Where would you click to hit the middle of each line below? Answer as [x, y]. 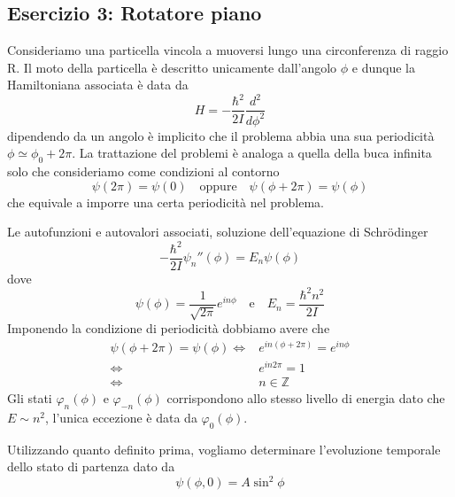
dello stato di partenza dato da [91, 466]
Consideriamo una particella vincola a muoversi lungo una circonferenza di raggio [228, 50]
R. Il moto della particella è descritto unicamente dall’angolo [172, 67]
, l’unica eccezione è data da [121, 417]
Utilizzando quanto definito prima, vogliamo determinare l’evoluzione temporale [224, 449]
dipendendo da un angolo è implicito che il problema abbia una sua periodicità [221, 135]
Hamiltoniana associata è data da [98, 85]
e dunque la [383, 67]
